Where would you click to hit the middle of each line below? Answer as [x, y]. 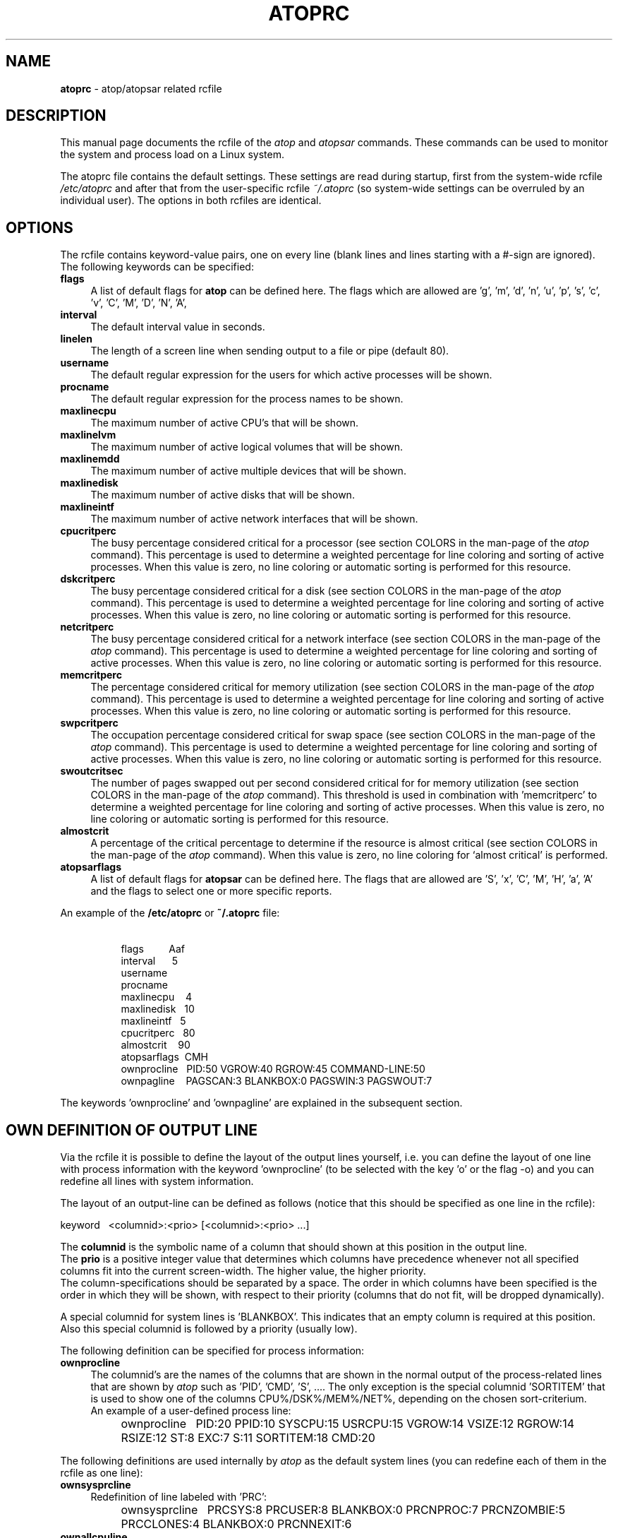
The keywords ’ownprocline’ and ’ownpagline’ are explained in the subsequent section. [261, 1103]
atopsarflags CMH [164, 1057]
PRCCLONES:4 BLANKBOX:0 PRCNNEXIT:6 [236, 1524]
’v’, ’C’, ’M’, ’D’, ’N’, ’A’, [139, 303]
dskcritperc [88, 579]
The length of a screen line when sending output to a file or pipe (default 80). [270, 351]
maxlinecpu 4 [157, 997]
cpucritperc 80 [158, 1033]
